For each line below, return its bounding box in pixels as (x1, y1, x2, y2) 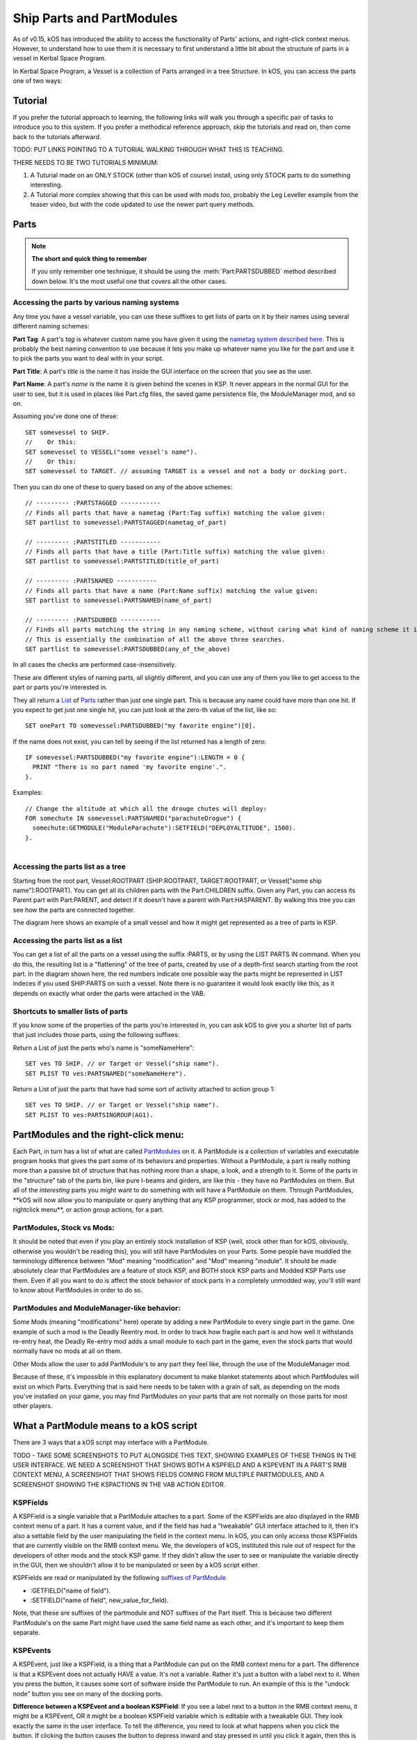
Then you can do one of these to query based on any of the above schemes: (13, 482, 233, 491)
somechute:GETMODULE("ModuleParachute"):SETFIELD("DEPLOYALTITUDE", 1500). (32, 824, 297, 832)
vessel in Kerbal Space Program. (13, 54, 107, 63)
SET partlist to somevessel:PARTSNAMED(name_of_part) (25, 596, 212, 605)
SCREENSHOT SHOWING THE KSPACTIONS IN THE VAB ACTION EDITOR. (13, 1480, 226, 1489)
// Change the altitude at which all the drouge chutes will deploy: (25, 805, 268, 812)
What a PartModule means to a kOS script (13, 1420, 197, 1432)
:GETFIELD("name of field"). (30, 1586, 111, 1595)
